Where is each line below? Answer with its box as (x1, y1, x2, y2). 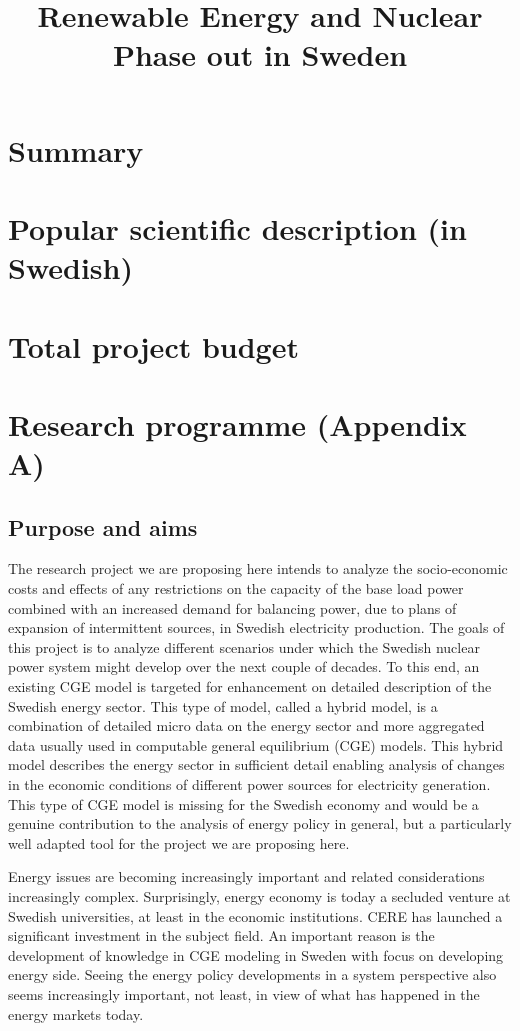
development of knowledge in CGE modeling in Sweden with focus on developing (8, 944, 504, 965)
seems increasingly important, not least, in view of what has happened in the (8, 983, 480, 1004)
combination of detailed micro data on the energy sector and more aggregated (8, 715, 485, 736)
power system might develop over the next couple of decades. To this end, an (8, 656, 480, 677)
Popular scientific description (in (8, 207, 467, 248)
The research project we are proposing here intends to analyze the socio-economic (8, 558, 508, 579)
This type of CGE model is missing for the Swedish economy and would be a (8, 793, 479, 814)
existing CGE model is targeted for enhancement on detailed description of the (8, 676, 492, 697)
